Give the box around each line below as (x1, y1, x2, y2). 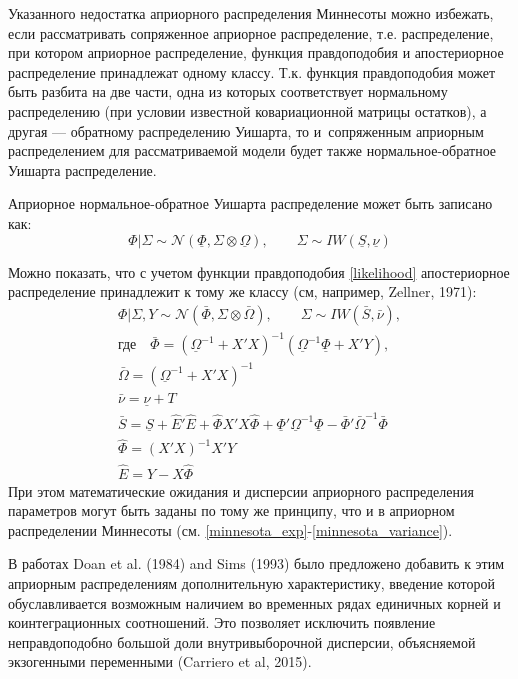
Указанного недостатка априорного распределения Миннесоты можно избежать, (8, 3, 494, 23)
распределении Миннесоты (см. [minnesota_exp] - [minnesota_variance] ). (8, 519, 453, 540)
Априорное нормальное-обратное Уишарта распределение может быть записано (8, 193, 493, 214)
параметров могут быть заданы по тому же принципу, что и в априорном (8, 500, 455, 521)
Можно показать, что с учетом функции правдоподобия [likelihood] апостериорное (8, 261, 510, 282)
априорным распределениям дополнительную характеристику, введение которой (8, 572, 495, 593)
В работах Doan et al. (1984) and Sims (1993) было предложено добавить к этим (8, 553, 505, 574)
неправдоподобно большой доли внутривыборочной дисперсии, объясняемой (8, 631, 476, 652)
